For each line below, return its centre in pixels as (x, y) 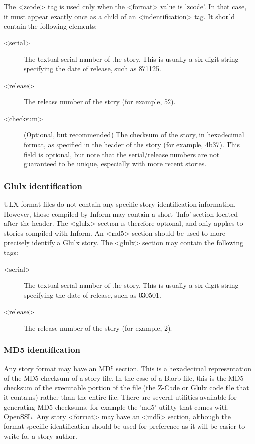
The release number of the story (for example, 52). (100, 102)
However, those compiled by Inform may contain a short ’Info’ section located (121, 213)
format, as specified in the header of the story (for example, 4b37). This (132, 144)
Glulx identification (43, 185)
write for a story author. (41, 435)
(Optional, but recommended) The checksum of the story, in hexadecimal (134, 135)
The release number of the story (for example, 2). (98, 328)
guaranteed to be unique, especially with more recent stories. (115, 164)
